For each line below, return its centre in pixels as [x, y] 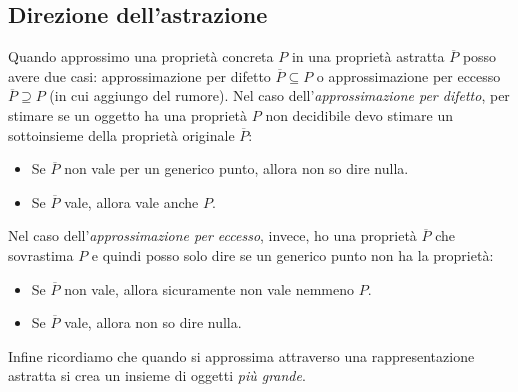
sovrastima [41, 254]
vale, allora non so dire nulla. [153, 322]
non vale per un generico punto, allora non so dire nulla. [236, 168]
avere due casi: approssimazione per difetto [139, 75]
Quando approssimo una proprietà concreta [141, 56]
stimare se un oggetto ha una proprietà [128, 114]
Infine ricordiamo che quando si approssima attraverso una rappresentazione [241, 355]
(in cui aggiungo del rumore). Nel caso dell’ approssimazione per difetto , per [279, 95]
